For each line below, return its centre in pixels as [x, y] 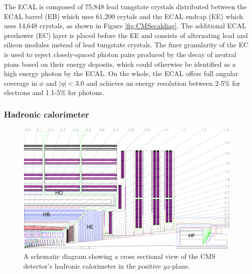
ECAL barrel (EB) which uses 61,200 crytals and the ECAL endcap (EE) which [124, 16]
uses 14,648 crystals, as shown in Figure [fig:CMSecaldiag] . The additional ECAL [125, 26]
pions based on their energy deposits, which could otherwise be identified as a [120, 64]
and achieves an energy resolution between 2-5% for [163, 83]
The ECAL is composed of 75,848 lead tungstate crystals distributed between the [126, 6]
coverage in [21, 83]
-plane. [180, 266]
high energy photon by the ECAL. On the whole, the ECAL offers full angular [121, 73]
